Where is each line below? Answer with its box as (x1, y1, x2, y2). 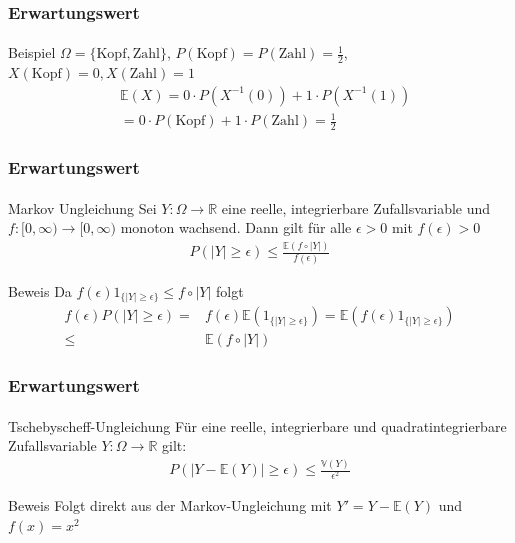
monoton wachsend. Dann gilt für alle (120, 217, 352, 238)
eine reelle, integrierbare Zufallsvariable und (221, 197, 491, 218)
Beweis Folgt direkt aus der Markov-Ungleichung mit (8, 495, 332, 516)
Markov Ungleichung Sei (8, 197, 157, 218)
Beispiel (8, 42, 56, 63)
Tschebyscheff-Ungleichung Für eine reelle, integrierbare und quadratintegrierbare (8, 415, 507, 436)
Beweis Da (8, 280, 72, 301)
